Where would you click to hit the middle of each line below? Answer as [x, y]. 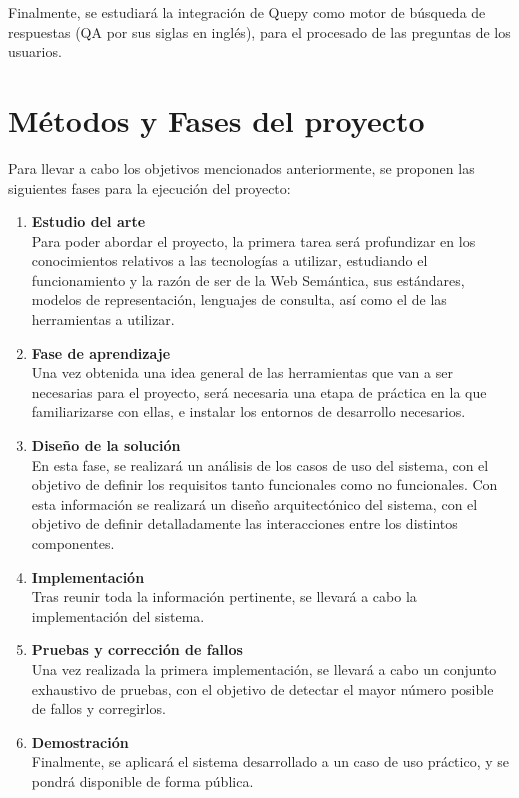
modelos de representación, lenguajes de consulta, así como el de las [239, 299]
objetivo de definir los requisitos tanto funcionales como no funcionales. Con [264, 484]
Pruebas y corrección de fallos [137, 649]
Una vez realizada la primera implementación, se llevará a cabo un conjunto [264, 668]
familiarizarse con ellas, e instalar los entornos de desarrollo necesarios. [248, 411]
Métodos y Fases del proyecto [216, 119]
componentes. [73, 543]
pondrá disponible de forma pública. [142, 780]
